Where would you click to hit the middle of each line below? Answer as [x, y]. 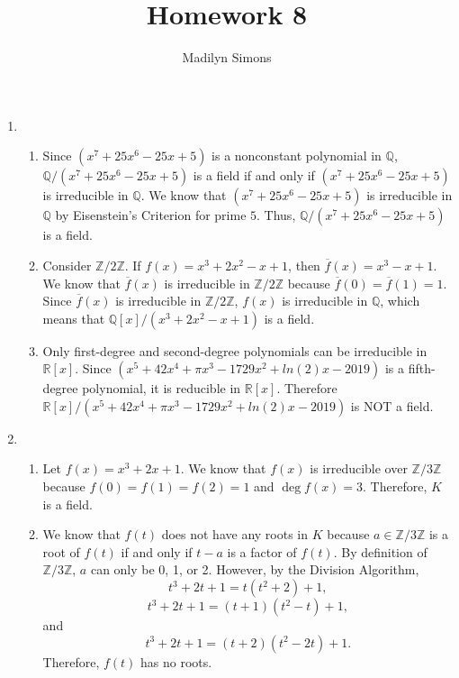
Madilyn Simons [227, 57]
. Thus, [276, 215]
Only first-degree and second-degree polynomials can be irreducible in [235, 350]
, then [304, 265]
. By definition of [380, 551]
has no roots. [176, 661]
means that [74, 318]
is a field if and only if [254, 175]
